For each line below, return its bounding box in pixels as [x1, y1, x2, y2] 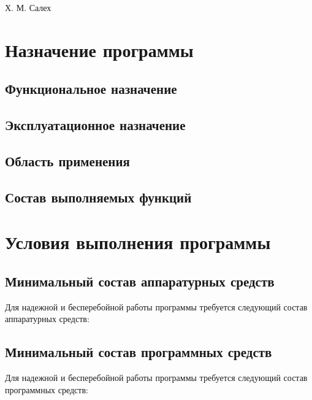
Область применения [5, 151, 130, 170]
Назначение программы [5, 37, 194, 62]
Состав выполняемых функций [5, 187, 192, 206]
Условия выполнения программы [5, 229, 271, 255]
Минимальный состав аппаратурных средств [5, 271, 275, 290]
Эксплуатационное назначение [5, 115, 186, 134]
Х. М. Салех [5, 1, 51, 13]
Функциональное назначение [5, 79, 177, 98]
